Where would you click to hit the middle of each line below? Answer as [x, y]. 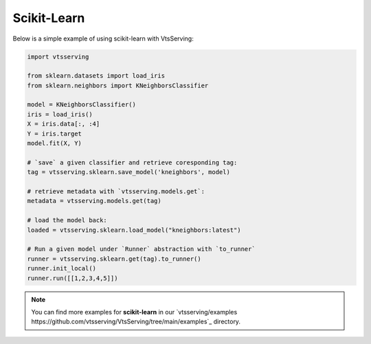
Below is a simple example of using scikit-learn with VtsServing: [103, 39]
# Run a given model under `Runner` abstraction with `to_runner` [141, 249]
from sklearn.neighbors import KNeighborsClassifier [118, 85]
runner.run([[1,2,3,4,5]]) [72, 278]
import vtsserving [58, 56]
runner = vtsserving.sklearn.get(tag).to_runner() [114, 259]
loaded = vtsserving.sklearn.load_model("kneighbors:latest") [134, 230]
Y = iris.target [55, 133]
